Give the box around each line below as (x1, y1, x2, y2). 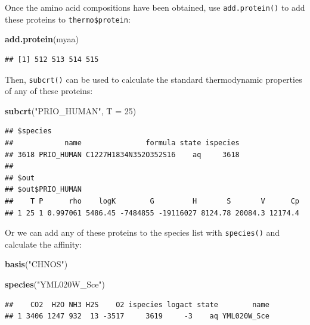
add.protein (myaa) (5, 33, 79, 45)
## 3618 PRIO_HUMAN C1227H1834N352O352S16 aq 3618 (5, 150, 240, 159)
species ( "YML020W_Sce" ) (5, 277, 106, 290)
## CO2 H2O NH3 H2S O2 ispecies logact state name (5, 300, 269, 309)
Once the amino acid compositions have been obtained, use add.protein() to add (5, 1, 305, 13)
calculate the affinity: (5, 237, 82, 250)
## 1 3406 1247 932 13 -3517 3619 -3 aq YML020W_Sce (5, 312, 269, 321)
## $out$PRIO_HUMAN (5, 185, 82, 194)
